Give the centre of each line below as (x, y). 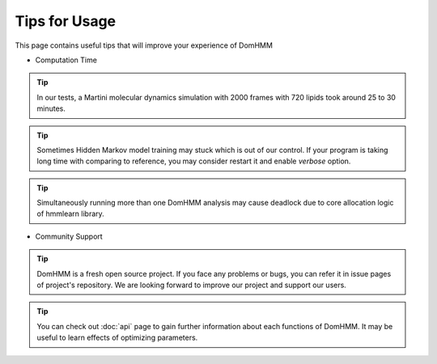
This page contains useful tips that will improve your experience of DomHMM (144, 45)
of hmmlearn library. (70, 214)
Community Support (69, 236)
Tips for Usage (66, 21)
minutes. (51, 108)
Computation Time (66, 60)
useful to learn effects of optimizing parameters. (117, 338)
